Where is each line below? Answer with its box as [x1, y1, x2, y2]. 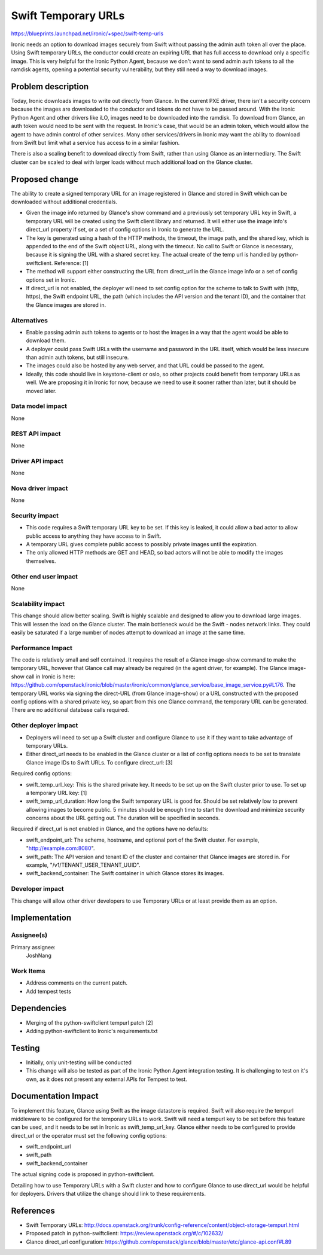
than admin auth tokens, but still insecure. [26, 354, 129, 361]
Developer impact [11, 885, 64, 893]
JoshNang [26, 952, 52, 959]
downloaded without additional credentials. [11, 198, 118, 206]
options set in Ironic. [26, 276, 77, 284]
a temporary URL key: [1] [26, 789, 87, 796]
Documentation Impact [11, 1091, 99, 1101]
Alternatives [11, 316, 48, 324]
